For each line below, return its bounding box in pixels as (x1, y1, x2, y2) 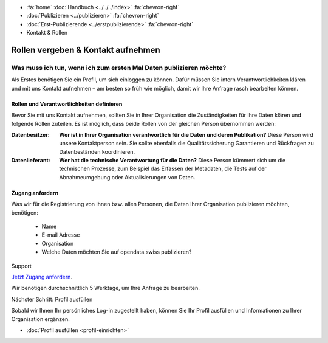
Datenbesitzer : (11, 131, 50, 138)
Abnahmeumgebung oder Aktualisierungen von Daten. (59, 173, 196, 181)
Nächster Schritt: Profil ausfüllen (11, 296, 93, 303)
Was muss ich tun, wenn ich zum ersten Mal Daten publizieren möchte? (11, 63, 227, 72)
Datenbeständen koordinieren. (59, 148, 135, 155)
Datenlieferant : (11, 157, 50, 164)
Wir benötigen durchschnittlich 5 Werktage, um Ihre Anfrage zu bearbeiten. (11, 285, 200, 292)
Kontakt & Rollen (26, 29, 68, 36)
